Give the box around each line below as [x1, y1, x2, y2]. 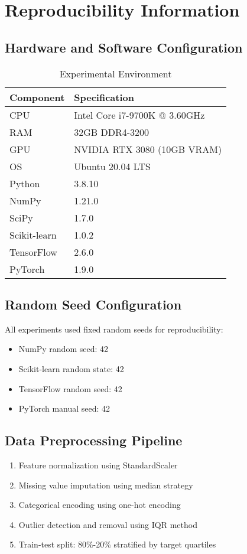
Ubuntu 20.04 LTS [74, 159, 151, 173]
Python [9, 176, 40, 190]
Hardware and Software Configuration [5, 38, 243, 56]
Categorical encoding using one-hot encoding [18, 498, 181, 511]
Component [9, 90, 65, 104]
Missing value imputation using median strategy [18, 478, 193, 491]
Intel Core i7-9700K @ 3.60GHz [74, 107, 205, 122]
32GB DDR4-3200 [74, 125, 149, 139]
